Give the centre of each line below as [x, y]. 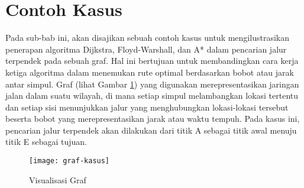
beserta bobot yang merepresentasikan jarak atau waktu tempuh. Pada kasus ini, [153, 119]
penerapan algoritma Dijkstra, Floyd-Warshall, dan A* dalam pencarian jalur [146, 49]
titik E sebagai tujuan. [46, 142]
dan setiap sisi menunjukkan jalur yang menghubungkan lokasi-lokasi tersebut [147, 107]
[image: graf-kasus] [69, 161]
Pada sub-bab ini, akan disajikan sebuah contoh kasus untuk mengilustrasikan [147, 38]
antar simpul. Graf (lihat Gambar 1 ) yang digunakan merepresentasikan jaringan [152, 84]
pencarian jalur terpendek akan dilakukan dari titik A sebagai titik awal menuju [151, 130]
